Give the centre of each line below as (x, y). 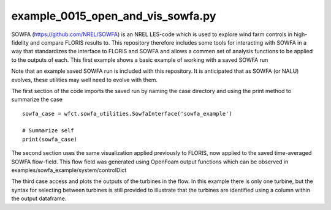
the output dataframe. (39, 198)
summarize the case (37, 99)
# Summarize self (48, 131)
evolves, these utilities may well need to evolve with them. (85, 80)
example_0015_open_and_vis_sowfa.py (114, 16)
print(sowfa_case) (50, 139)
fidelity (20, 42)
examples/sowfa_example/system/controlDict (69, 170)
